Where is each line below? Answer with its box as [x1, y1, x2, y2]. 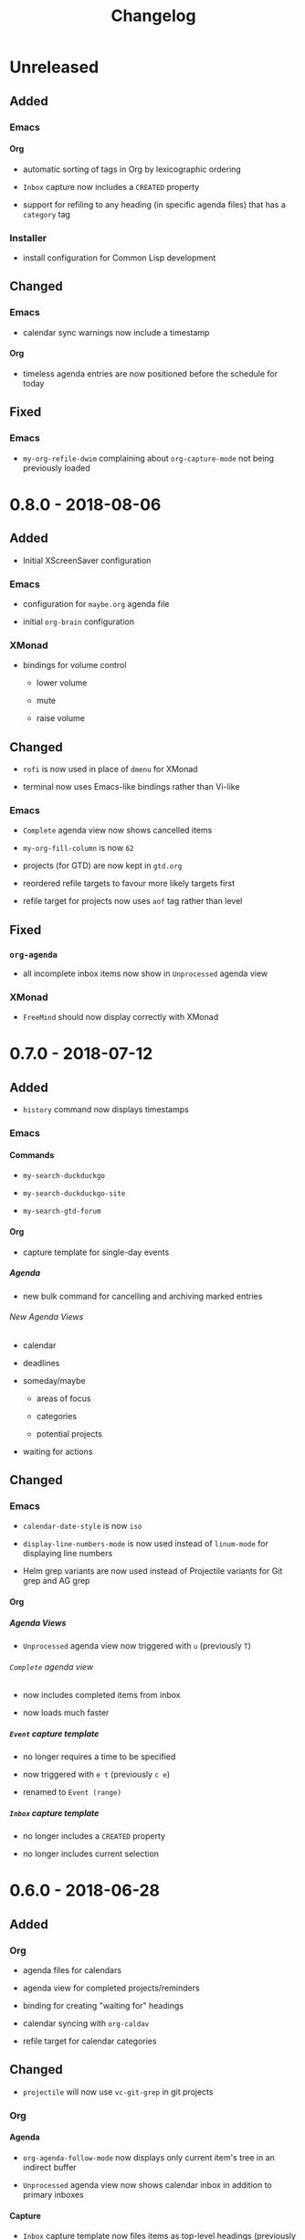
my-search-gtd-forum [22, 1207, 101, 1216]
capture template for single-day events [22, 1247, 170, 1258]
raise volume [36, 713, 85, 724]
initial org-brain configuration [22, 616, 135, 627]
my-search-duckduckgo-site [22, 1189, 126, 1198]
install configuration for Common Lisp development [22, 252, 216, 263]
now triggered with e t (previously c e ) [22, 1769, 171, 1780]
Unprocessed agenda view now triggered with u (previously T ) [22, 1640, 251, 1651]
